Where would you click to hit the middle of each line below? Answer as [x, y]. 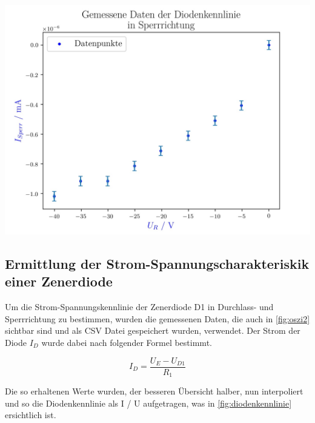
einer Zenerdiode [59, 281]
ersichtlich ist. [31, 415]
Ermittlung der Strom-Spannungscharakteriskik [157, 263]
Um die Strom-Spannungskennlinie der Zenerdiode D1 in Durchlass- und [139, 307]
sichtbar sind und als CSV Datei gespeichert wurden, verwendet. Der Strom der [153, 330]
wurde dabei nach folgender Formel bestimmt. [127, 342]
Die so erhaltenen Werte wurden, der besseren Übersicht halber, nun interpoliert [154, 391]
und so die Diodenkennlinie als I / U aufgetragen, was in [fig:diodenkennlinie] [148, 403]
